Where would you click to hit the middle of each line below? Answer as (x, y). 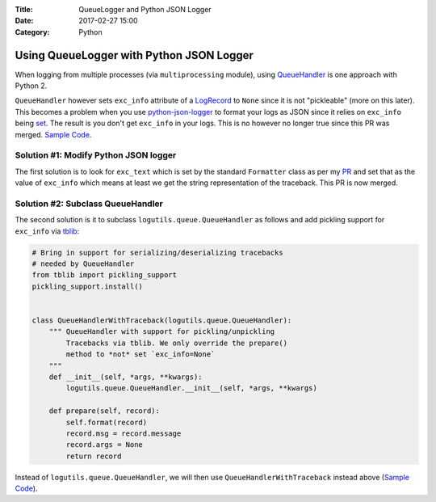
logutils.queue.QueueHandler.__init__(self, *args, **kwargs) (192, 388)
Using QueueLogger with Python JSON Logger (134, 55)
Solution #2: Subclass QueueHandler (89, 204)
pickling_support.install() (87, 286)
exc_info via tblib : (47, 231)
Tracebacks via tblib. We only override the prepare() (177, 343)
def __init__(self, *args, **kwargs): (126, 377)
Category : (32, 32)
